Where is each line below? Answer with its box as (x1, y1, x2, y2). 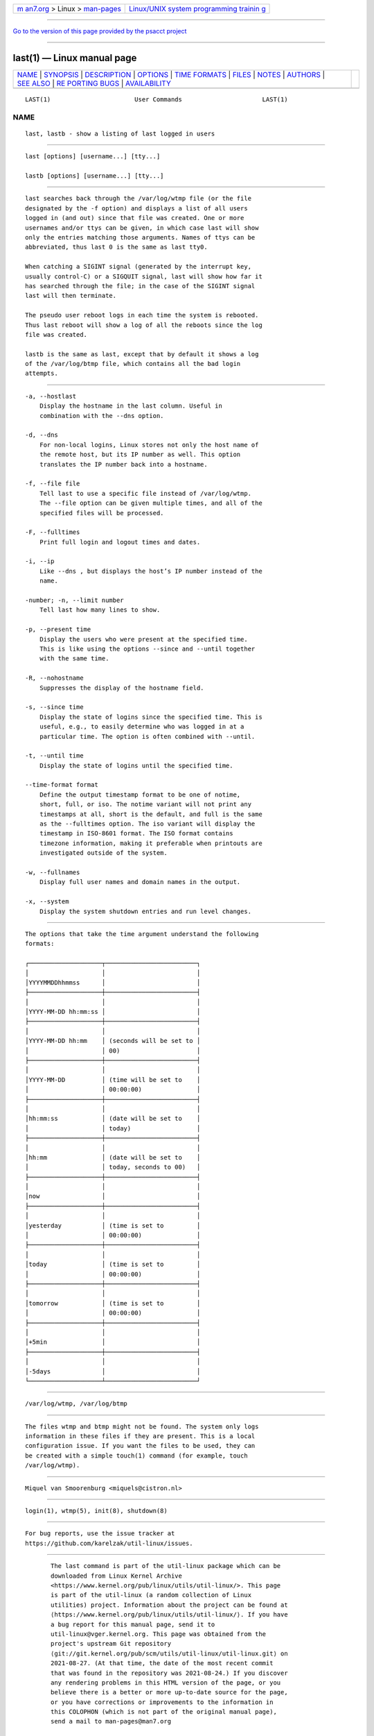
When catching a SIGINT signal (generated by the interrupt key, (25, 262, 252, 271)
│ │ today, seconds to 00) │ (25, 1163, 201, 1171)
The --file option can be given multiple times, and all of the (39, 499, 262, 507)
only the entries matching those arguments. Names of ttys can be (25, 233, 256, 241)
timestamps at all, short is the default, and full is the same (39, 810, 262, 818)
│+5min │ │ (25, 1338, 201, 1346)
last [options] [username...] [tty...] (25, 153, 161, 160)
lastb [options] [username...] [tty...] (25, 172, 164, 180)
